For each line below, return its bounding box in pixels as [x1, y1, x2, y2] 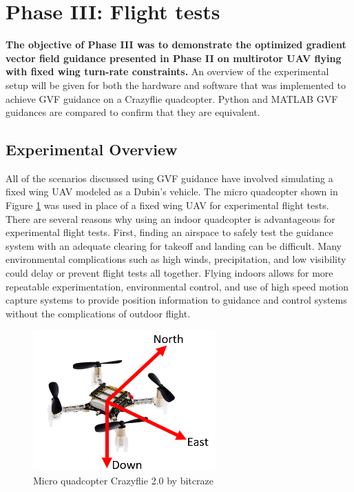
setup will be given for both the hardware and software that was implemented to [6, 77, 346, 92]
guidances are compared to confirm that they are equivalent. [6, 105, 260, 119]
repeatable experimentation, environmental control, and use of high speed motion [6, 279, 349, 293]
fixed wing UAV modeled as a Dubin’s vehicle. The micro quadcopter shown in [6, 184, 338, 199]
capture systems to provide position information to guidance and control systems [6, 293, 347, 307]
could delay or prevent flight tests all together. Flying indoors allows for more [6, 266, 333, 280]
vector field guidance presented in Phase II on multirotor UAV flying [6, 50, 342, 65]
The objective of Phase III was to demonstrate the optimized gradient [6, 37, 346, 52]
